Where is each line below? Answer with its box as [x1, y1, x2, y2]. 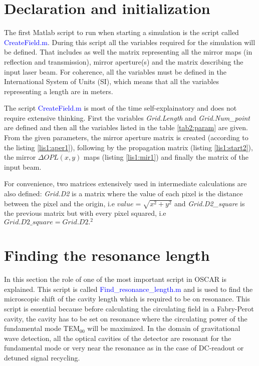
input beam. [4, 161, 42, 172]
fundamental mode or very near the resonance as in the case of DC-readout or [4, 342, 244, 353]
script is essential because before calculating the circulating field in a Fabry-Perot [4, 303, 254, 313]
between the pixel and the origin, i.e [4, 198, 115, 208]
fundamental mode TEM [4, 323, 80, 333]
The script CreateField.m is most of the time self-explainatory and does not [4, 103, 237, 113]
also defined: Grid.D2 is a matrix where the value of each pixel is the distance [4, 188, 243, 199]
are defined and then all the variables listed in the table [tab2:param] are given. [4, 122, 248, 133]
